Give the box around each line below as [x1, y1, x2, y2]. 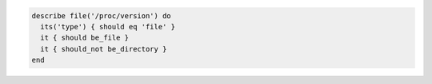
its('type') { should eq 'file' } [40, 22, 176, 31]
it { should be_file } [40, 33, 130, 43]
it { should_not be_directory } [40, 44, 167, 53]
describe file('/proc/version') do [31, 11, 171, 20]
